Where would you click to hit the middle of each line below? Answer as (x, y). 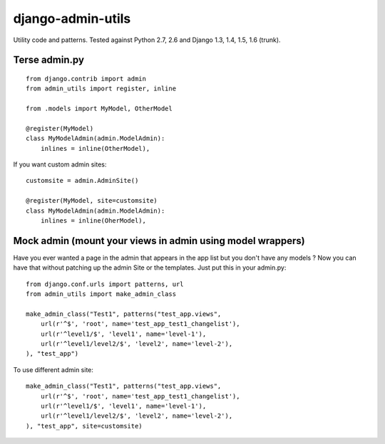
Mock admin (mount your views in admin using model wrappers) (159, 241)
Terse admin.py (49, 60)
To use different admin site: (53, 369)
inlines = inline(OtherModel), (95, 148)
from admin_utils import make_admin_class (101, 294)
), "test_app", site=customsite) (84, 426)
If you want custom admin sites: (60, 164)
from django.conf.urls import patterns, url (105, 284)
